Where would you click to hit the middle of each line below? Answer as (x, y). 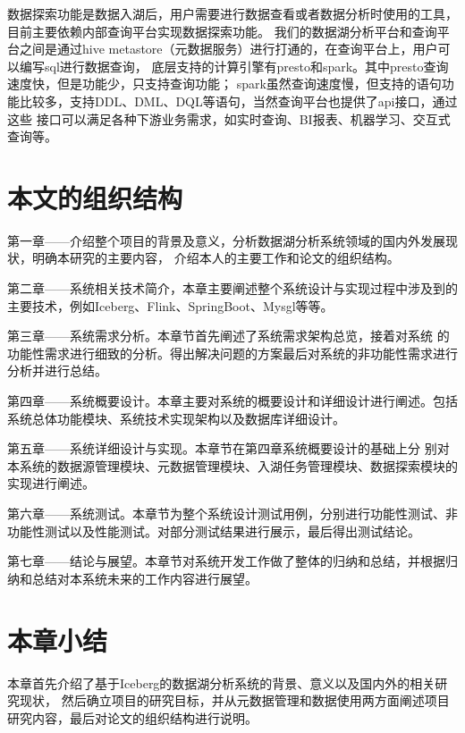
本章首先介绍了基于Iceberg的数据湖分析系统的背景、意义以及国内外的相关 (221, 682)
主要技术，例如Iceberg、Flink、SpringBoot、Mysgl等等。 (170, 305)
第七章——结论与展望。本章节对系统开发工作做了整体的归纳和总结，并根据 (226, 561)
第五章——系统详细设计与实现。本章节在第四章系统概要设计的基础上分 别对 (228, 448)
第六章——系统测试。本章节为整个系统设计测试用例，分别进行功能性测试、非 (232, 513)
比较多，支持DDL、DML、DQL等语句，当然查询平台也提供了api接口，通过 (238, 101)
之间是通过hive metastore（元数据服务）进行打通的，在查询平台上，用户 (228, 49)
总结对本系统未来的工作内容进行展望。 (144, 578)
